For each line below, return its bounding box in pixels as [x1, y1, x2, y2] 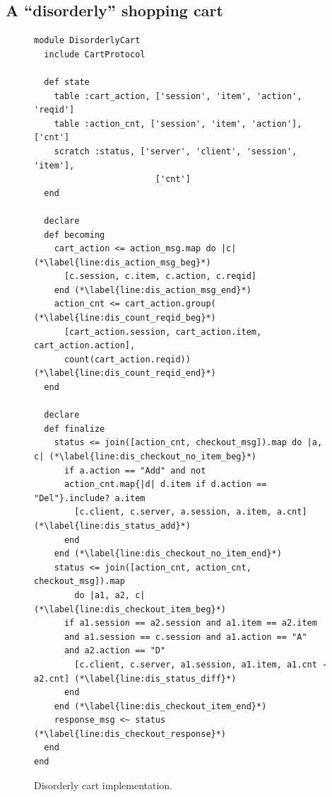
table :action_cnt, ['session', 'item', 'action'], [54, 118, 302, 129]
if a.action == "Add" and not [64, 465, 206, 476]
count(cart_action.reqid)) [64, 354, 191, 365]
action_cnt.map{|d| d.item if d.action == [64, 479, 267, 490]
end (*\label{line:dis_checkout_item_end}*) [54, 701, 267, 711]
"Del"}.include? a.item [34, 493, 146, 503]
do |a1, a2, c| [74, 590, 146, 600]
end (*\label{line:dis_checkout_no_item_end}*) [54, 549, 282, 559]
